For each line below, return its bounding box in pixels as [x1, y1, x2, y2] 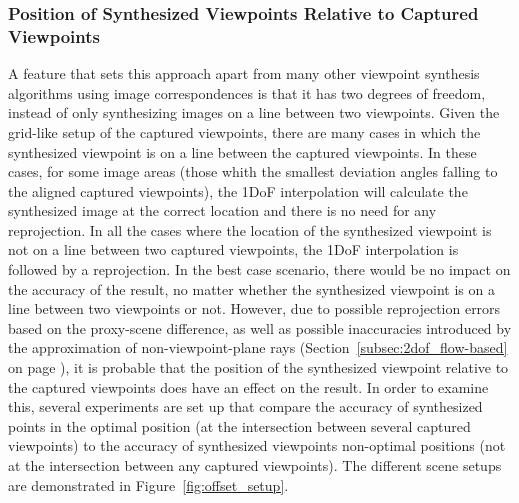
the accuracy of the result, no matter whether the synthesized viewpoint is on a [8, 278, 495, 299]
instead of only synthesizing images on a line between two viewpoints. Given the [8, 102, 500, 123]
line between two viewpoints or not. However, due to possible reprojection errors [8, 298, 501, 319]
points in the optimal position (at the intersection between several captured [8, 415, 471, 436]
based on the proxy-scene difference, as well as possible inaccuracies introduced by [8, 317, 512, 338]
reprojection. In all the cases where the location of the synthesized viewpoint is [8, 219, 492, 240]
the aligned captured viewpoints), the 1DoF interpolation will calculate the [8, 180, 468, 201]
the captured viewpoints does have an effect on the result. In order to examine [8, 376, 489, 397]
